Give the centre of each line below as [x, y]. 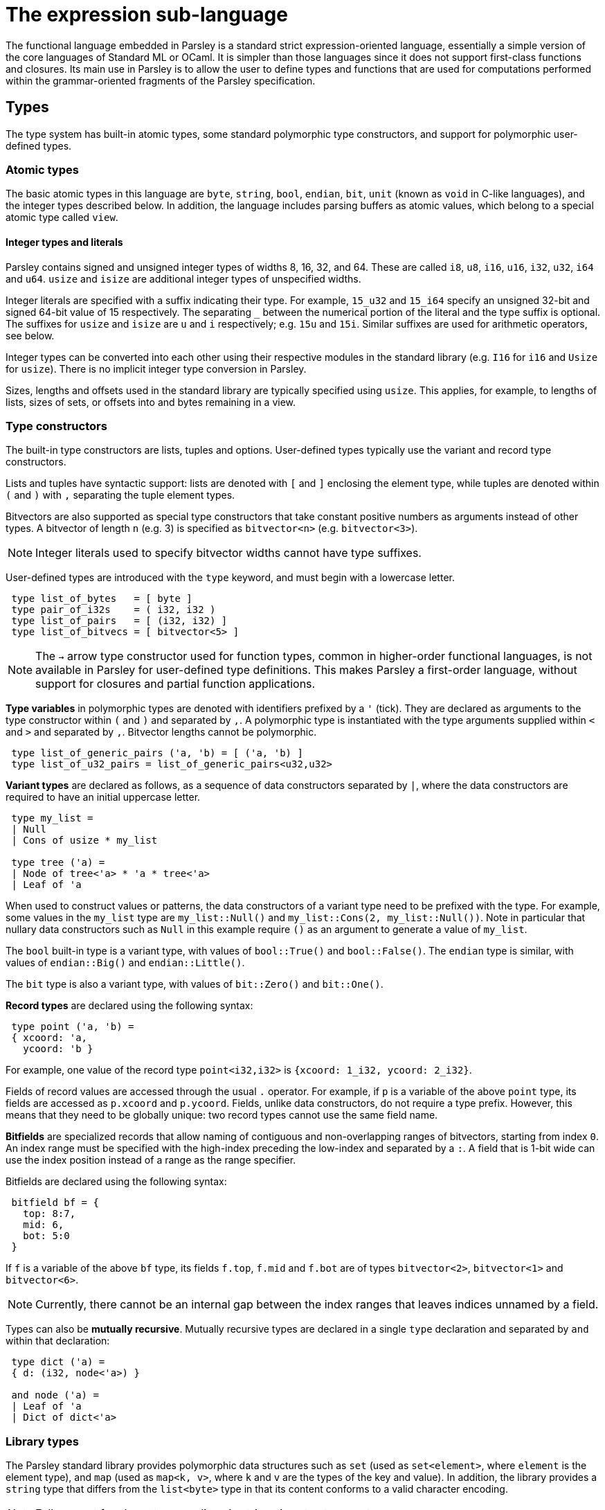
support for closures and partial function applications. [175, 684]
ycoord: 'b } [58, 1049]
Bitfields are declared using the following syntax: [116, 1182]
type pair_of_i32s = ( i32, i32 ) [114, 610]
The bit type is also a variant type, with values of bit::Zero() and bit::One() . [195, 984]
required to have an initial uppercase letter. [103, 797]
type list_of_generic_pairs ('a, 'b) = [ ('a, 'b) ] [157, 753]
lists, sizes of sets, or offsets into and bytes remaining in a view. [151, 402]
